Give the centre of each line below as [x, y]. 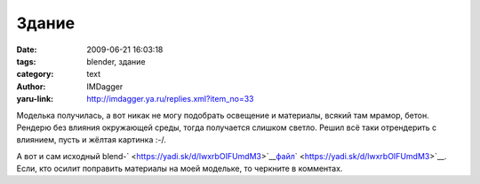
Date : [27, 50]
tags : [26, 61]
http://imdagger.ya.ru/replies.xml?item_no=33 [170, 99]
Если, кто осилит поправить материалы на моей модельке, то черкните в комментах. [180, 169]
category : [35, 74]
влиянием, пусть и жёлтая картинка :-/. [91, 140]
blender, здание [116, 61]
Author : [31, 86]
